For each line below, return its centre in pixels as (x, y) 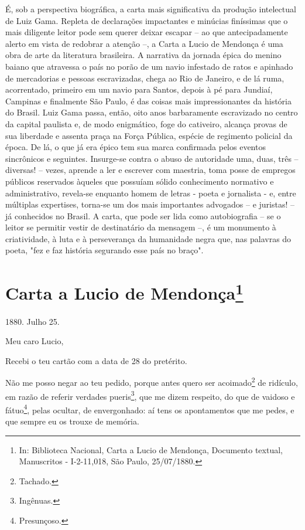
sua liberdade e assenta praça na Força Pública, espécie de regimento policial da (149, 135)
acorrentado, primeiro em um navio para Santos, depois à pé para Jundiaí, (139, 89)
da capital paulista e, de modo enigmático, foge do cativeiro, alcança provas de (146, 123)
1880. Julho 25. (32, 321)
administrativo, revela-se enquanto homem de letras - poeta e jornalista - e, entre (151, 193)
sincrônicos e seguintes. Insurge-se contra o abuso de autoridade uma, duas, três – (152, 158)
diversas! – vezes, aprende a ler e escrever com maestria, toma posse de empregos (150, 170)
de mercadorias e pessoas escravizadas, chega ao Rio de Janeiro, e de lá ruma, (145, 78)
